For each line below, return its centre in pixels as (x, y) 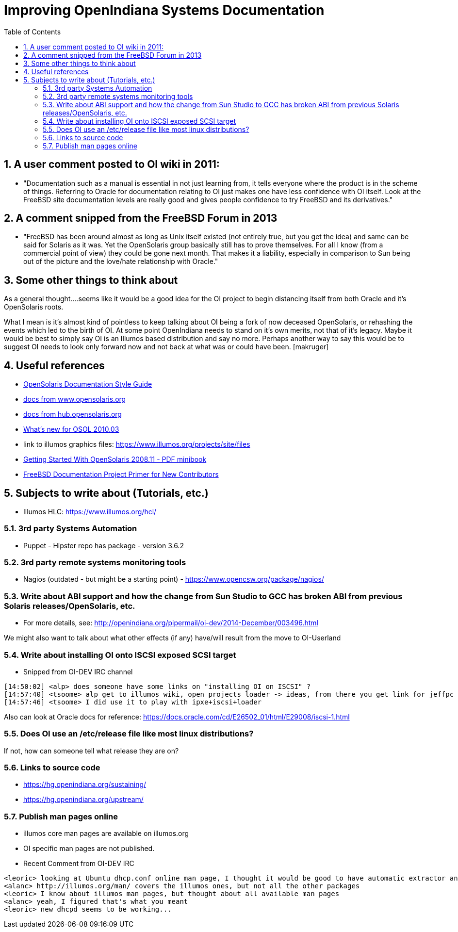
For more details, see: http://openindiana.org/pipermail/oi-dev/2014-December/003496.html (171, 623)
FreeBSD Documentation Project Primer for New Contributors (121, 474)
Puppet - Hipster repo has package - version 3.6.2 (104, 545)
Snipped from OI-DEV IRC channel (78, 671)
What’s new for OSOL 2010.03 (71, 429)
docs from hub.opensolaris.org (73, 414)
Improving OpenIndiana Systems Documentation (164, 10)
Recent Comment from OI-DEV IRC (79, 864)
